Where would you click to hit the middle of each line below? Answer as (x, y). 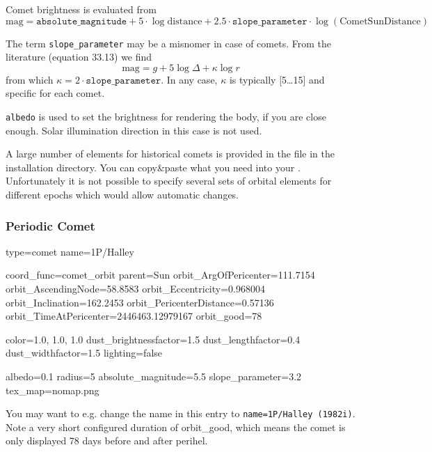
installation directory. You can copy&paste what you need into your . (153, 167)
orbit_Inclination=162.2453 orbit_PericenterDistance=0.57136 (140, 302)
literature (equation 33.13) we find (79, 57)
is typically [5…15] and (277, 79)
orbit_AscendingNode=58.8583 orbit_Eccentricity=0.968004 (135, 289)
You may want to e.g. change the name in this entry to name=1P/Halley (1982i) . (181, 413)
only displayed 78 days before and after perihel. (107, 441)
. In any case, (189, 79)
